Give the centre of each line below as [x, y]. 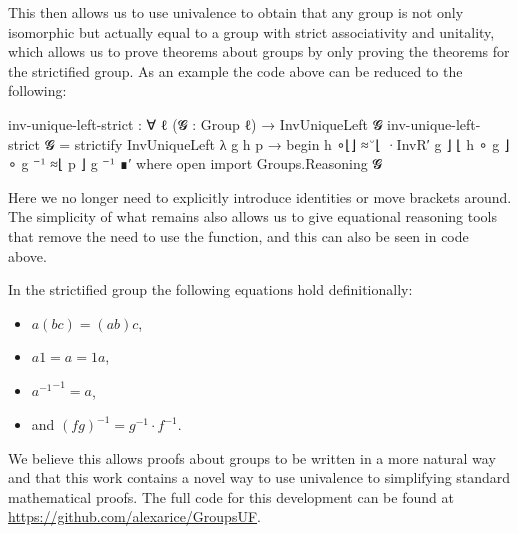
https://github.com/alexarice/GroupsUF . [134, 516]
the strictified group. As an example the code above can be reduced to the [235, 70]
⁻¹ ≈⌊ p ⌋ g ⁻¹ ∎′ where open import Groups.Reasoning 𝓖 [208, 163]
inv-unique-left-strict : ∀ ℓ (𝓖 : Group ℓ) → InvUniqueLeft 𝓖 [195, 123]
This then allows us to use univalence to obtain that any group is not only [236, 12]
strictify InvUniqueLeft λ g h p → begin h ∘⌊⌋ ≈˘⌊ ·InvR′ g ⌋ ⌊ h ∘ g [287, 143]
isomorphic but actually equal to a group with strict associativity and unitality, [251, 31]
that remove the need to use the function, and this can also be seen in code [238, 235]
